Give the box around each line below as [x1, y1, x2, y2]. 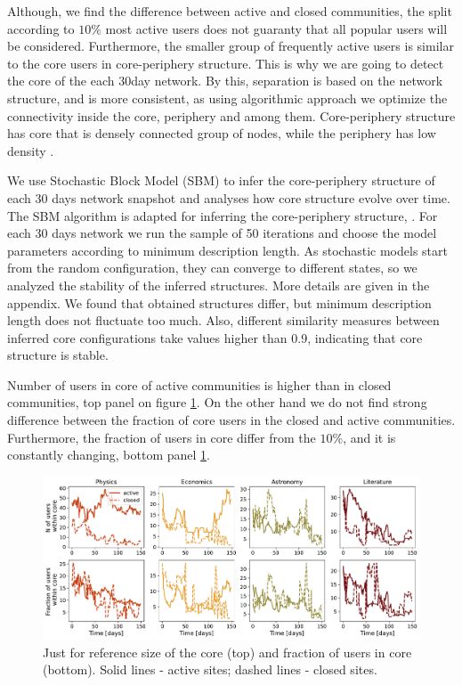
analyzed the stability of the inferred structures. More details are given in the [7, 275, 430, 294]
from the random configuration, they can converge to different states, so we [7, 258, 417, 277]
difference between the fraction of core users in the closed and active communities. [7, 411, 456, 429]
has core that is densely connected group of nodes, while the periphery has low [7, 124, 436, 143]
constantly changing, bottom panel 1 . [7, 445, 211, 464]
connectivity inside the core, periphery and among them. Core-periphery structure [7, 106, 456, 125]
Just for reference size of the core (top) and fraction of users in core [43, 642, 412, 661]
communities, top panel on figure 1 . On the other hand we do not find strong [7, 393, 427, 412]
